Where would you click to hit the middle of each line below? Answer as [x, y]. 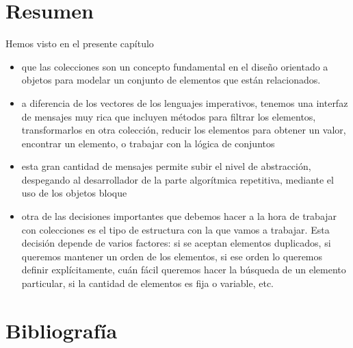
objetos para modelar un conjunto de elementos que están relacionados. [171, 80]
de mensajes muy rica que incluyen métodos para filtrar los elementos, [169, 116]
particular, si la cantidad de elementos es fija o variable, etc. [148, 283]
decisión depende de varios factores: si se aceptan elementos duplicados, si [176, 243]
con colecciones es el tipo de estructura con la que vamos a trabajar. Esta [175, 229]
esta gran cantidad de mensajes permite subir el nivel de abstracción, [166, 166]
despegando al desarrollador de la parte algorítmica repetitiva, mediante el [178, 179]
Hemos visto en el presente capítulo [80, 43]
